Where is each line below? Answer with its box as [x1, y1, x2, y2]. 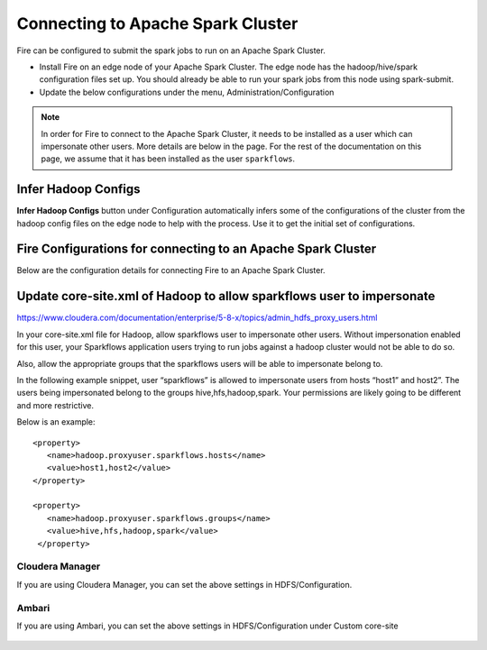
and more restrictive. [16, 399, 95, 410]
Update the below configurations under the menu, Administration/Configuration [39, 87, 335, 97]
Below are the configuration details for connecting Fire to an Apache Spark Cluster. [16, 265, 326, 276]
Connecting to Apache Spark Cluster [16, 14, 299, 33]
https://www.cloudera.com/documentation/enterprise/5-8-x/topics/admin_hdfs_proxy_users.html [16, 312, 378, 324]
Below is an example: [16, 417, 96, 427]
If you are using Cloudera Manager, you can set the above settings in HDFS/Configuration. [16, 579, 353, 590]
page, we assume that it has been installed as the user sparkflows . [41, 153, 296, 164]
